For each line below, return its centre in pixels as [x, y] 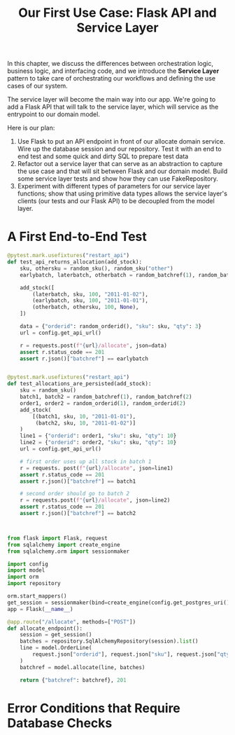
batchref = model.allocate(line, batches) [83, 667]
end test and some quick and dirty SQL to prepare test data [103, 156]
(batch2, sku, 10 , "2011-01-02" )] [86, 423]
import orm [23, 577]
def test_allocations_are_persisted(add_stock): [79, 384]
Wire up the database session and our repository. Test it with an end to [119, 149]
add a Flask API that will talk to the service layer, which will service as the [113, 107]
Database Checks [60, 723]
